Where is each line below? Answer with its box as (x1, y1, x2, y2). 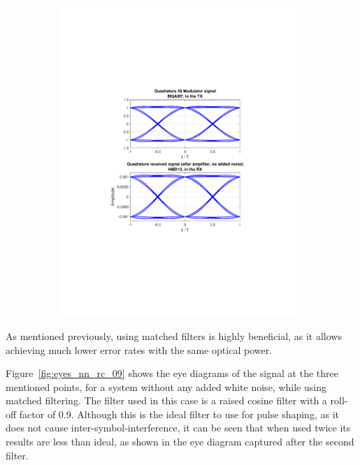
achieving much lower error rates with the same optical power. (6, 342, 273, 357)
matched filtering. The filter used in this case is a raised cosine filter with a (6, 393, 327, 408)
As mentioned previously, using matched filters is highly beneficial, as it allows (6, 328, 342, 343)
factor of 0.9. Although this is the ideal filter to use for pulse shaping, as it (19, 406, 339, 421)
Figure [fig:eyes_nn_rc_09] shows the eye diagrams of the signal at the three (6, 366, 338, 381)
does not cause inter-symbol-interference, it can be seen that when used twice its (6, 420, 351, 435)
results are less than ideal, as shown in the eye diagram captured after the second (6, 434, 354, 449)
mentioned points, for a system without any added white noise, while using (6, 379, 326, 394)
